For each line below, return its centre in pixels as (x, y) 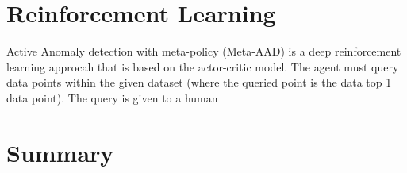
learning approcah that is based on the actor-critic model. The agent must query (203, 66)
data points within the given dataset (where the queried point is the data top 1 (199, 82)
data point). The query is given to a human (112, 97)
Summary (60, 152)
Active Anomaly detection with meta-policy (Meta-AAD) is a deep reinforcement (204, 51)
